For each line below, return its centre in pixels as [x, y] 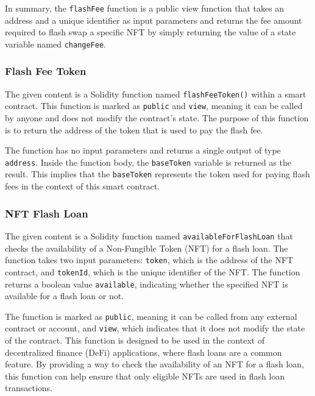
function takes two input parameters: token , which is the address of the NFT [149, 260]
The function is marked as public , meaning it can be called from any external [151, 316]
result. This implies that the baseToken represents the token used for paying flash [157, 174]
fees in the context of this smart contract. [83, 186]
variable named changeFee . [55, 44]
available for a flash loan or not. [65, 296]
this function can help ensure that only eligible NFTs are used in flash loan [145, 376]
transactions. [29, 388]
